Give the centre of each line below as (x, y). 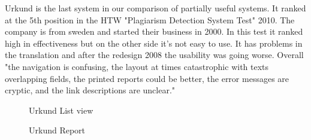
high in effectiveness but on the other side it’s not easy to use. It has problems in (154, 43)
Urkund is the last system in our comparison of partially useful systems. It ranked (155, 8)
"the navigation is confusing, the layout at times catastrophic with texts (137, 66)
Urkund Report (57, 130)
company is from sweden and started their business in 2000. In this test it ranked (154, 31)
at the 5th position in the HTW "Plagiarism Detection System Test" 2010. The (150, 19)
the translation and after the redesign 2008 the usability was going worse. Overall (154, 55)
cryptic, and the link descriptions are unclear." (90, 90)
